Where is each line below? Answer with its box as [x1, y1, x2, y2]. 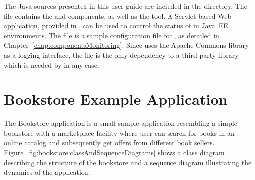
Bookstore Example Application [4, 89, 228, 109]
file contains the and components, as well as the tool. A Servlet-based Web [4, 10, 232, 21]
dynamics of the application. [4, 167, 90, 177]
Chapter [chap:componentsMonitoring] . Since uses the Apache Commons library [4, 40, 249, 50]
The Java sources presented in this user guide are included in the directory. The [4, 1, 247, 11]
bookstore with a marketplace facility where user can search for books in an [4, 127, 235, 138]
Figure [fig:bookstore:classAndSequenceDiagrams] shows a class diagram [4, 147, 225, 158]
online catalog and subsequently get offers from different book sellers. [4, 137, 215, 148]
